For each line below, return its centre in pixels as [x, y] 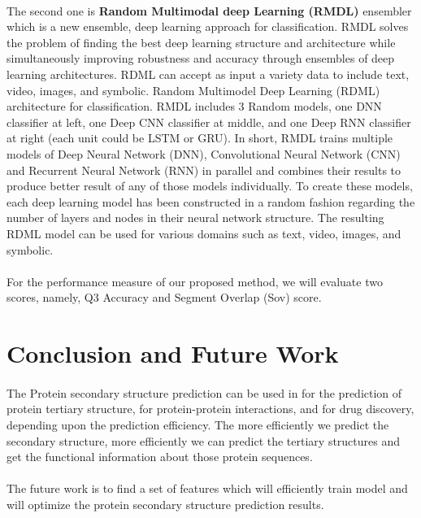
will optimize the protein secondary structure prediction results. [165, 504]
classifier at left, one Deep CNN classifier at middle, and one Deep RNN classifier [209, 122]
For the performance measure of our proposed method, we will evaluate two [195, 281]
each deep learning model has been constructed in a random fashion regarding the [211, 201]
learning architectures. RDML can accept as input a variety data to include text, [208, 74]
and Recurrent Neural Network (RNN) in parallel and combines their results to [204, 170]
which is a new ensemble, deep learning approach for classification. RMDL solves [208, 26]
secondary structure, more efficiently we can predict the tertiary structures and [204, 440]
